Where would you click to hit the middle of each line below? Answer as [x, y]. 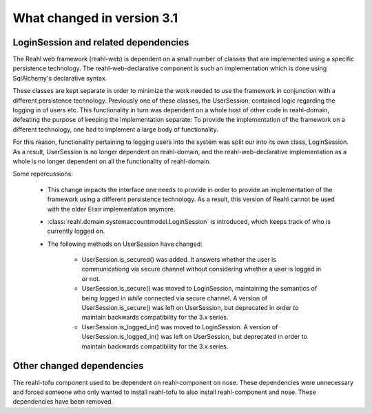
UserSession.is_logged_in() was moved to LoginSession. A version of [180, 327]
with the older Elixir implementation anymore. [111, 209]
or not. [91, 278]
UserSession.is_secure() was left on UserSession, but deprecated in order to [190, 308]
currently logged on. [76, 231]
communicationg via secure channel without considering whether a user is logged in [201, 269]
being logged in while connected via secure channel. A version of [175, 298]
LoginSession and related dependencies [101, 42]
